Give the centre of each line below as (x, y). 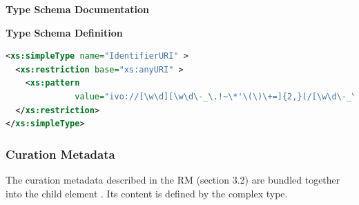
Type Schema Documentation (77, 9)
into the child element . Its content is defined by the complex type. (147, 193)
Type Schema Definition (64, 32)
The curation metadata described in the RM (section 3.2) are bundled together (173, 179)
